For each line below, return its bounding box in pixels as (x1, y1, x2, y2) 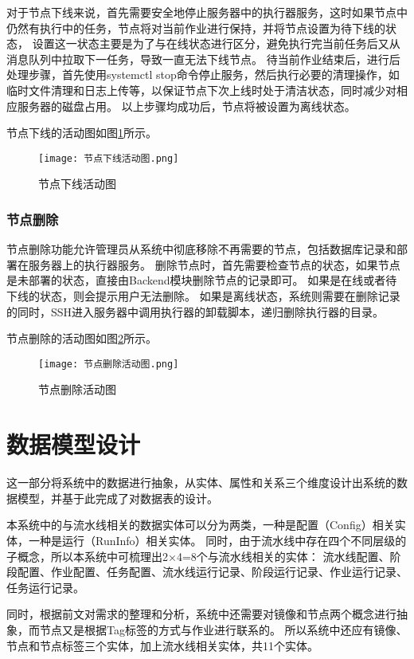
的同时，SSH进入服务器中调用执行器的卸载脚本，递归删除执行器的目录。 (6, 303, 385, 320)
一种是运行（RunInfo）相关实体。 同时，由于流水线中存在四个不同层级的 (28, 532, 407, 548)
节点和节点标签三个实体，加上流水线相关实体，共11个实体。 (6, 637, 318, 653)
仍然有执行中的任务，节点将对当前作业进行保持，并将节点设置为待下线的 (6, 19, 385, 36)
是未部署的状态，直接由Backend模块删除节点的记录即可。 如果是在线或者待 (6, 272, 397, 288)
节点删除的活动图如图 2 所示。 (6, 330, 157, 347)
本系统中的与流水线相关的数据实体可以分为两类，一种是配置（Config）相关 (6, 516, 395, 533)
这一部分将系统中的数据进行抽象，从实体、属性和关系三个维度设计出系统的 (6, 474, 396, 491)
